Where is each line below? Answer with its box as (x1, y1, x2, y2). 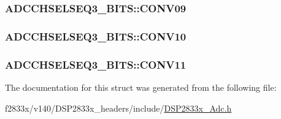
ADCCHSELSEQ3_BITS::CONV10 (5, 28, 187, 44)
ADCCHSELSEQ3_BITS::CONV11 (5, 56, 187, 72)
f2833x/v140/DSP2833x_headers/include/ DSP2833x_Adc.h (5, 101, 232, 114)
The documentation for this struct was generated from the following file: (5, 80, 277, 93)
